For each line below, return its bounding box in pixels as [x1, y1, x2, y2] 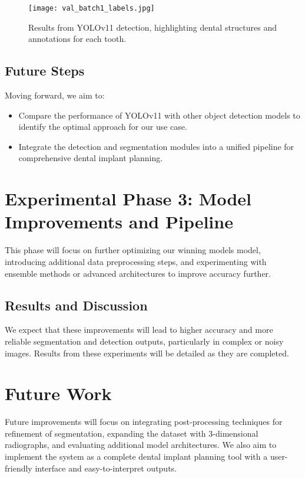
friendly [5, 461, 32, 474]
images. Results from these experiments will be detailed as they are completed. [5, 346, 289, 359]
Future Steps [5, 61, 85, 80]
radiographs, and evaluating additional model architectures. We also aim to [5, 438, 277, 451]
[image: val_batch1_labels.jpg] [28, 4, 155, 12]
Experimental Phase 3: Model [5, 186, 251, 211]
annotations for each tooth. [28, 32, 127, 45]
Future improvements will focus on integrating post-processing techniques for [5, 415, 283, 428]
